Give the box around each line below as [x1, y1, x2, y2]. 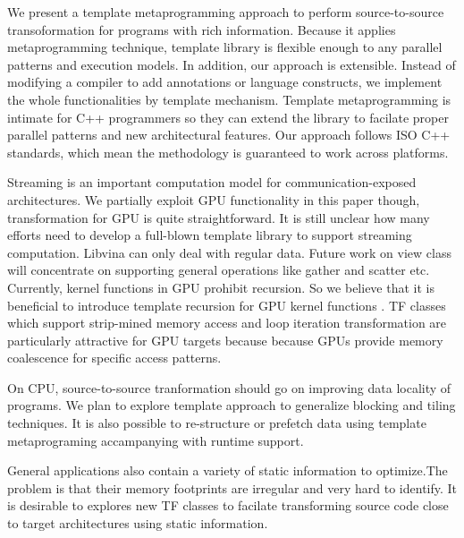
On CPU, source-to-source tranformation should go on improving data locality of [7, 378, 451, 397]
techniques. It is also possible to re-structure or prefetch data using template [7, 414, 426, 432]
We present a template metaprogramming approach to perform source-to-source [7, 3, 444, 21]
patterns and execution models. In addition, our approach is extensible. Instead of [7, 55, 456, 73]
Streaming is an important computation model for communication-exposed [7, 173, 417, 192]
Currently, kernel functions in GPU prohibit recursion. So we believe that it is [7, 278, 434, 296]
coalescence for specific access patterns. [7, 348, 222, 367]
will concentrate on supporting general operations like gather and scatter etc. [7, 260, 430, 279]
